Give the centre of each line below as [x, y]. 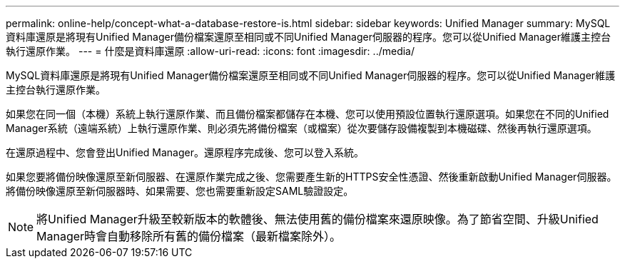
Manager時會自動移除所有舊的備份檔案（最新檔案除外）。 [189, 236]
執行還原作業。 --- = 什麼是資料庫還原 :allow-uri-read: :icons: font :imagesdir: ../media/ [210, 51]
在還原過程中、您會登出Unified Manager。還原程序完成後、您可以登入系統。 [185, 152]
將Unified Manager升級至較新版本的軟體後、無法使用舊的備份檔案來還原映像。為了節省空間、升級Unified [317, 219]
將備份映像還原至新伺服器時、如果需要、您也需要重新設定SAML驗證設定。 [180, 191]
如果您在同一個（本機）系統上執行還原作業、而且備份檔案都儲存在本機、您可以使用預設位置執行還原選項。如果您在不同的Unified [308, 114]
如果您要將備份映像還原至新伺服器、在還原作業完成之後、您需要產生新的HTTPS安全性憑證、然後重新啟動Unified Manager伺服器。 [311, 177]
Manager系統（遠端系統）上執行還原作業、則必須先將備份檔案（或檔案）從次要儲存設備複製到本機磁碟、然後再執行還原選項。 [301, 128]
